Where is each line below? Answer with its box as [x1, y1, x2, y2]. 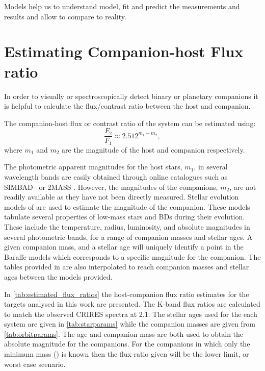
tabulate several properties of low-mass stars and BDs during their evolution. [4, 211, 245, 222]
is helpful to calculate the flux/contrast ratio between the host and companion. [4, 101, 251, 111]
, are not [229, 181, 256, 192]
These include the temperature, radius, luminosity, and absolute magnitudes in [4, 221, 250, 232]
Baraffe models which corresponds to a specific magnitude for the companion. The [4, 251, 261, 262]
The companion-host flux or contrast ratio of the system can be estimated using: [4, 117, 256, 128]
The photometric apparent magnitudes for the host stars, [4, 161, 182, 172]
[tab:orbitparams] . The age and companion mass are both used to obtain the [4, 328, 244, 339]
